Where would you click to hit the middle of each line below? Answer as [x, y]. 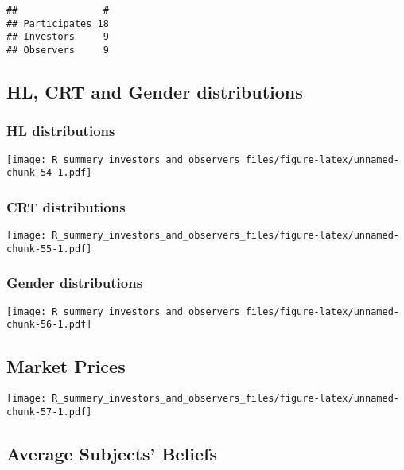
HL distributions [61, 131]
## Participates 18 [58, 23]
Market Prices [66, 366]
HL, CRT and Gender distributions [155, 92]
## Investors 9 [58, 37]
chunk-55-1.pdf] [49, 249]
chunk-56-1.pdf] [49, 325]
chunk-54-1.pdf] [49, 173]
